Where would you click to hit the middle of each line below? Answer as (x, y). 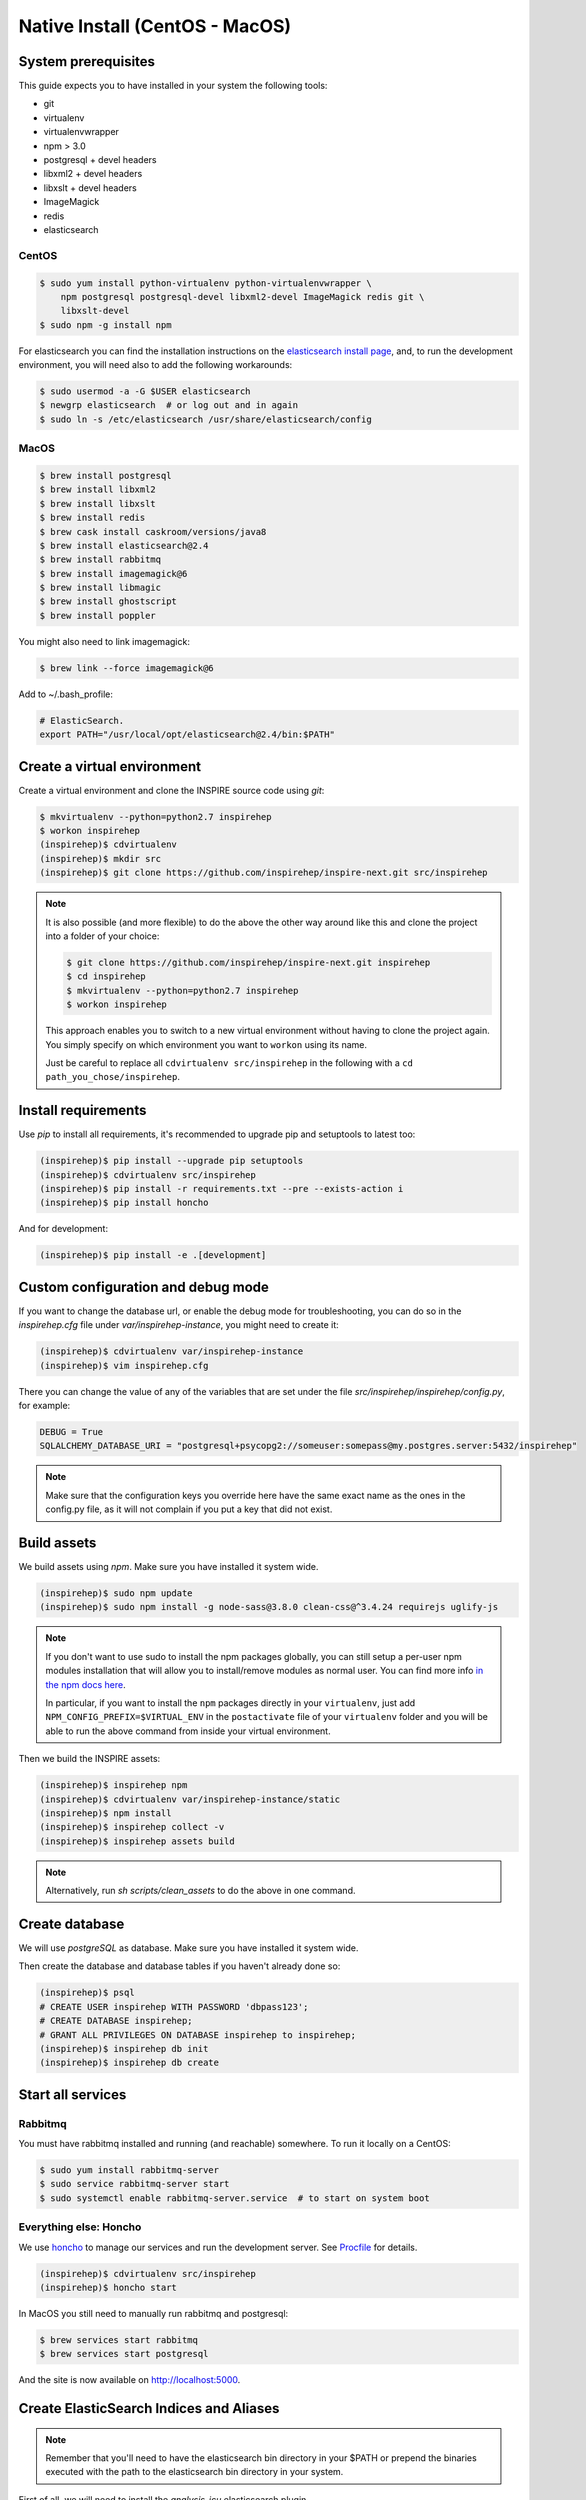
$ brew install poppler (98, 615)
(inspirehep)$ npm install (105, 1813)
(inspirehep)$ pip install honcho (124, 1203)
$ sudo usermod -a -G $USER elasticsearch (145, 391)
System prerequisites (86, 61)
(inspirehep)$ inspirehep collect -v (132, 1827)
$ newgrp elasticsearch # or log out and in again (169, 405)
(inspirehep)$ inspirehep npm (113, 1785)
